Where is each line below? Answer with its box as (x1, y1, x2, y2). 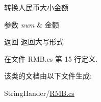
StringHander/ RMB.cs (4, 87, 74, 98)
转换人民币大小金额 (4, 2, 68, 12)
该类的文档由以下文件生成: (4, 70, 92, 81)
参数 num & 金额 (4, 19, 59, 30)
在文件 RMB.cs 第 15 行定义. (4, 53, 98, 64)
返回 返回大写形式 (4, 36, 64, 47)
